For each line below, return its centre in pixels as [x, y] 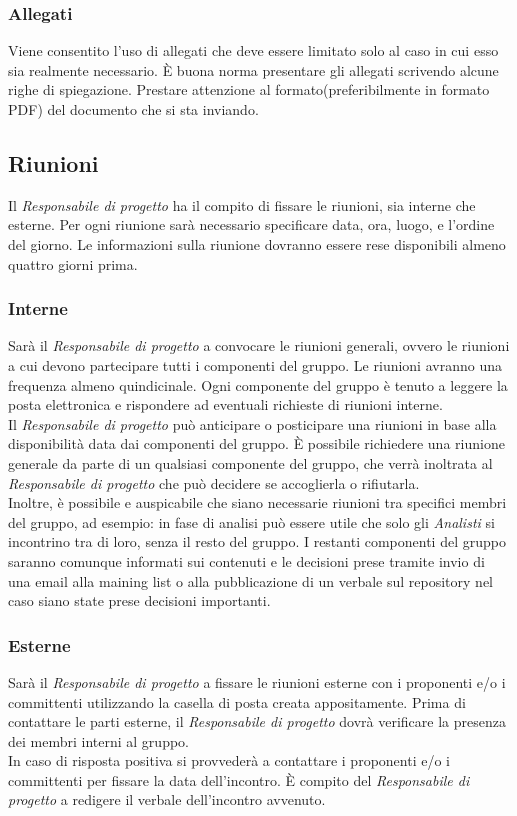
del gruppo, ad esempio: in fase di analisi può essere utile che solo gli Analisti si [251, 521]
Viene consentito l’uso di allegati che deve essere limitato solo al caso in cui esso [253, 50]
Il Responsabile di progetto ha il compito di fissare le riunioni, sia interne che [242, 204]
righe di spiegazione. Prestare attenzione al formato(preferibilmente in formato [249, 89]
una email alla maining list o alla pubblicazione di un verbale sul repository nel [250, 580]
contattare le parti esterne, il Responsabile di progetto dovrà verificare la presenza [257, 721]
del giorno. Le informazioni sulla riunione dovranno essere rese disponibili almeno [257, 243]
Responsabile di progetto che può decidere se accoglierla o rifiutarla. [214, 482]
